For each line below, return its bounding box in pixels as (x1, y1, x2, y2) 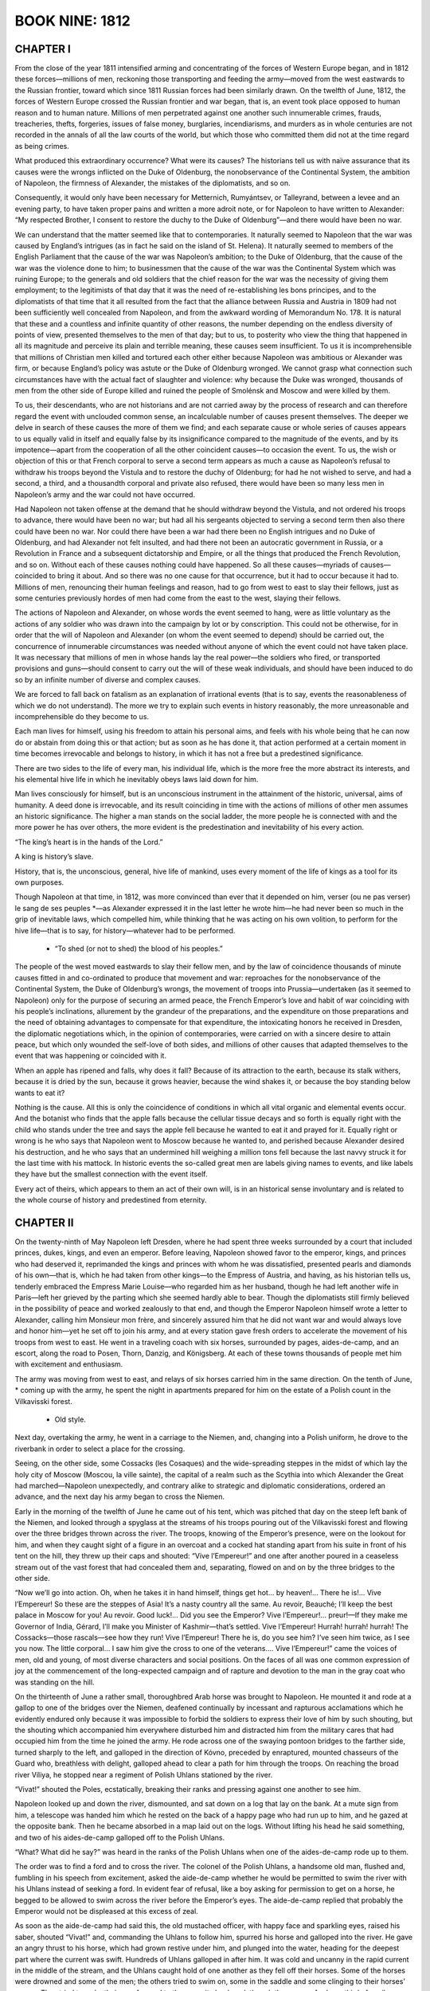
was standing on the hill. (14, 1677, 95, 1687)
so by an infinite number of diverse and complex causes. (14, 675, 201, 684)
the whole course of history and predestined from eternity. (14, 1195, 207, 1205)
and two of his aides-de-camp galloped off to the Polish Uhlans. (14, 1833, 225, 1842)
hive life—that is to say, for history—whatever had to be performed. (14, 925, 236, 935)
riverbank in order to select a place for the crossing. (14, 1444, 186, 1453)
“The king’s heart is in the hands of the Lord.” (14, 837, 163, 847)
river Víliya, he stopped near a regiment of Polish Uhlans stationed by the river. (14, 1770, 273, 1779)
